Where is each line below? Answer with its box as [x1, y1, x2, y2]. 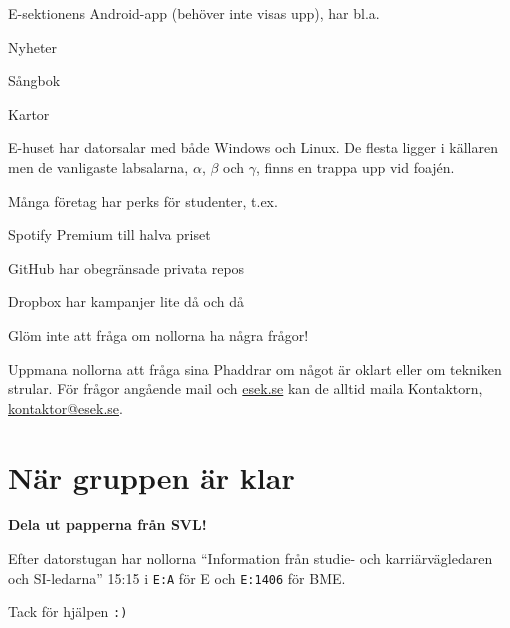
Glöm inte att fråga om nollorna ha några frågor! [8, 324, 309, 345]
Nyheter [8, 36, 58, 57]
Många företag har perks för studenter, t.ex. [8, 190, 278, 211]
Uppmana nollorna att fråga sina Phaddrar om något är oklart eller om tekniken [8, 358, 502, 379]
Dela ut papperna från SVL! [8, 514, 207, 535]
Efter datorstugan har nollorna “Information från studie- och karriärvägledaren [8, 548, 493, 569]
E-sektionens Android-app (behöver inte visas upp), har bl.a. [8, 3, 380, 23]
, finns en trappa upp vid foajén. [255, 156, 455, 177]
